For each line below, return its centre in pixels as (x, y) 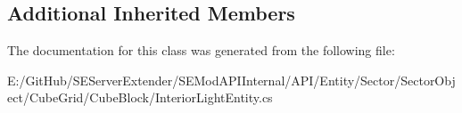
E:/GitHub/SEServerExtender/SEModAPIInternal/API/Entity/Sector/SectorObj (231, 80)
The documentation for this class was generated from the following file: (201, 50)
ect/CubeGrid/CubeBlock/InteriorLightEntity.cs (140, 97)
